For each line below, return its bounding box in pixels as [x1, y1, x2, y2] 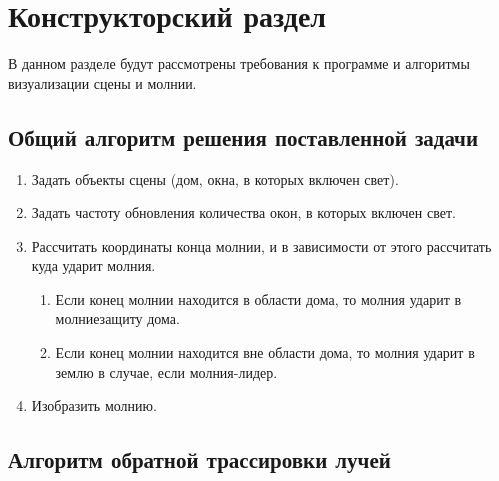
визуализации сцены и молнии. [8, 72, 197, 93]
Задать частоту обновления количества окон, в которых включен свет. [31, 202, 456, 223]
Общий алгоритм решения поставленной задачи [8, 121, 479, 152]
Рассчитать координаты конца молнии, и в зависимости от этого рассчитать [31, 235, 492, 256]
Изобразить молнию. [31, 395, 157, 416]
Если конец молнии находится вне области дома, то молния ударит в [55, 342, 475, 363]
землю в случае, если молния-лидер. [55, 361, 278, 382]
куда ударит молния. [31, 255, 156, 276]
